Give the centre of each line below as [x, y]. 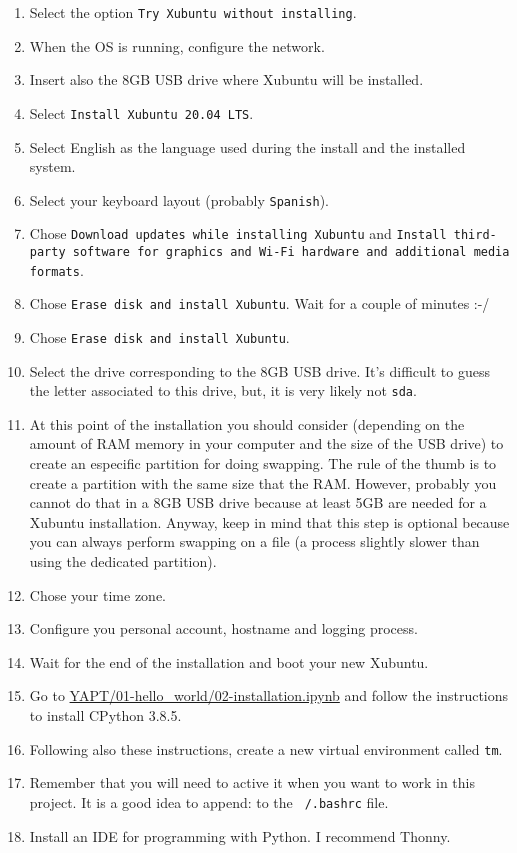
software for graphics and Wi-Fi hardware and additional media [291, 252]
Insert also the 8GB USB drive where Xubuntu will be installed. [226, 79]
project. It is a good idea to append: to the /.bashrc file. [209, 801]
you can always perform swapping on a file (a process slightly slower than [254, 541]
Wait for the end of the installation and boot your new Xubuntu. [229, 661]
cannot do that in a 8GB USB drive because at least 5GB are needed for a [258, 502]
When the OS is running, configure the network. [177, 45]
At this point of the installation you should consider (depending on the [247, 423]
